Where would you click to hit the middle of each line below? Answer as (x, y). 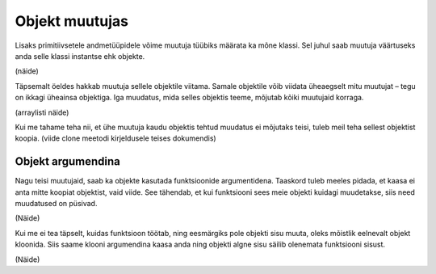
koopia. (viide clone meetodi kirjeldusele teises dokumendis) (116, 138)
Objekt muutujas (72, 21)
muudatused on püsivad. (56, 203)
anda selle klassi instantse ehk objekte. (80, 56)
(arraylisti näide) (42, 112)
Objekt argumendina (67, 162)
